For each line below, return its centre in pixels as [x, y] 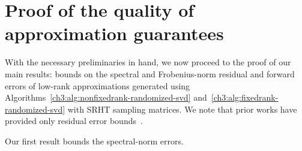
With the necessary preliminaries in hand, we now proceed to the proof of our [148, 62]
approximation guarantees [114, 33]
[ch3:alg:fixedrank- [245, 97]
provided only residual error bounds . [74, 121]
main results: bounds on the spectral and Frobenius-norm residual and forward [150, 73]
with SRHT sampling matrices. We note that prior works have [182, 109]
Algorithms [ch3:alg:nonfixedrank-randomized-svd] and [106, 97]
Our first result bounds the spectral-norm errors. [94, 141]
